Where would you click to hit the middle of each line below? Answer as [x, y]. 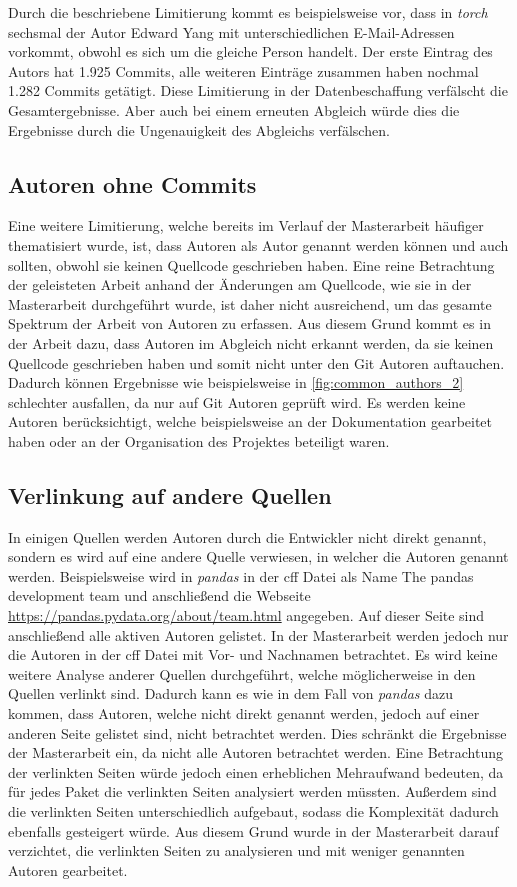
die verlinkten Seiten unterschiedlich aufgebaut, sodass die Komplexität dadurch [253, 811]
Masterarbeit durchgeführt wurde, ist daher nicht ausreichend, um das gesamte [250, 303]
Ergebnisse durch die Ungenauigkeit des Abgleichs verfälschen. [199, 129]
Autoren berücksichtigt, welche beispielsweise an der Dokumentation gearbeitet [250, 421]
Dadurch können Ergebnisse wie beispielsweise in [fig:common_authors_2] [236, 382]
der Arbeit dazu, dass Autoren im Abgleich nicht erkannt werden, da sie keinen [251, 342]
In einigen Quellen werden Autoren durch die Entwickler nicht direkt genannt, [247, 536]
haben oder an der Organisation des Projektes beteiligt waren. [199, 440]
